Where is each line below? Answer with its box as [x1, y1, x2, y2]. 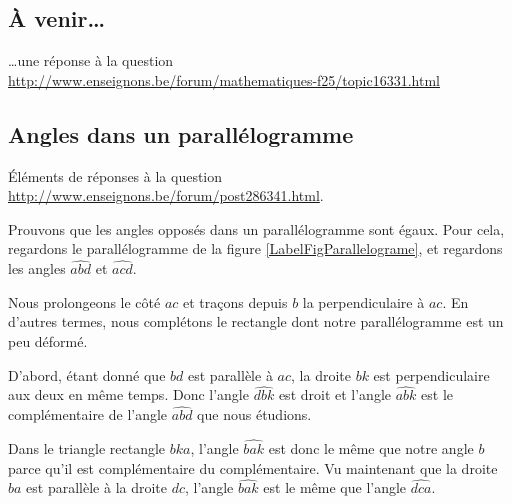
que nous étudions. [197, 404, 312, 425]
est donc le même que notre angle [268, 438, 474, 458]
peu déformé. [8, 330, 88, 351]
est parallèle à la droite [26, 477, 168, 498]
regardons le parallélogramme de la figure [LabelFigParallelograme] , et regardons [8, 238, 503, 259]
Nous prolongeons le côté [8, 291, 161, 312]
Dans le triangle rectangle [8, 438, 166, 458]
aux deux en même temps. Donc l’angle [8, 384, 249, 405]
